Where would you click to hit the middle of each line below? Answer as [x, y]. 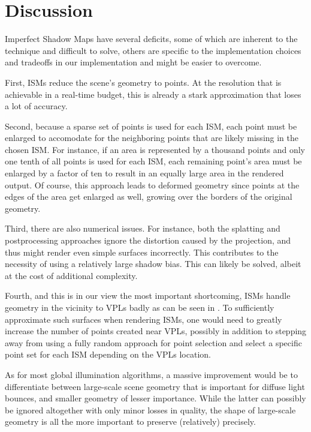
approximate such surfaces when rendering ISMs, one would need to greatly [144, 319]
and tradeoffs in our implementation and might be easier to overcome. [133, 62]
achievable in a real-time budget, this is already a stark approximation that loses [153, 94]
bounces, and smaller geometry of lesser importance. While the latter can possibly [155, 398]
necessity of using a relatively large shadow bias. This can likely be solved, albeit [153, 264]
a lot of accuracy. [36, 106]
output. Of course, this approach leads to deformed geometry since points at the [152, 184]
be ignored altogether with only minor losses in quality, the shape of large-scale [150, 409]
